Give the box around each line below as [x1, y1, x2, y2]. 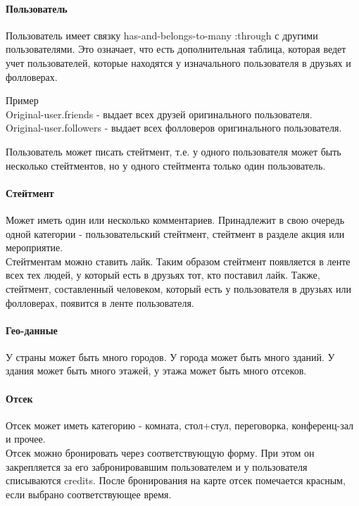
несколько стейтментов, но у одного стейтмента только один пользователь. [6, 158, 326, 172]
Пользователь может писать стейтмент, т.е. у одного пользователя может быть [6, 144, 341, 158]
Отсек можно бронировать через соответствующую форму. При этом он [6, 445, 315, 460]
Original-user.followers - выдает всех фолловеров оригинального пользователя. [6, 120, 342, 135]
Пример [6, 93, 39, 108]
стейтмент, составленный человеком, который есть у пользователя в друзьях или [6, 281, 352, 296]
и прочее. [6, 431, 46, 446]
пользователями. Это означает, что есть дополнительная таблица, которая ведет [6, 42, 346, 56]
